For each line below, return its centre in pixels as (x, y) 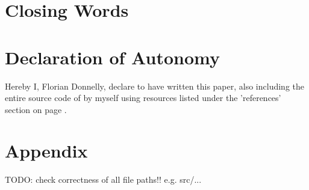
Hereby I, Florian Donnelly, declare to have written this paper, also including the (154, 86)
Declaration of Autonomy (112, 57)
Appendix (46, 151)
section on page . (36, 109)
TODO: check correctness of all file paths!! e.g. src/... (103, 179)
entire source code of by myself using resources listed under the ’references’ (143, 98)
